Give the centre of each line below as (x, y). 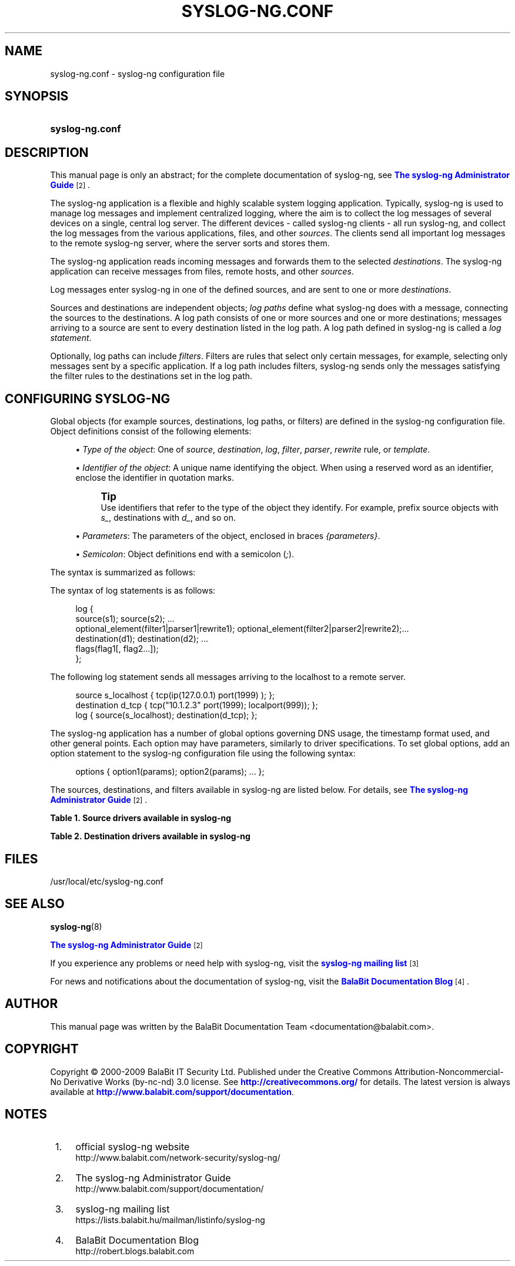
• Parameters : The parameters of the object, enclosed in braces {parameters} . (228, 536)
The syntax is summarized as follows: (123, 572)
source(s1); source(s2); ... (125, 619)
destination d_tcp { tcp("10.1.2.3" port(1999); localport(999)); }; (197, 705)
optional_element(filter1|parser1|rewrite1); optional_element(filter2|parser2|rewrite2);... (242, 629)
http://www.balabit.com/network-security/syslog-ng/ (178, 1158)
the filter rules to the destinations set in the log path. (151, 376)
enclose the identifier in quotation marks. (155, 478)
